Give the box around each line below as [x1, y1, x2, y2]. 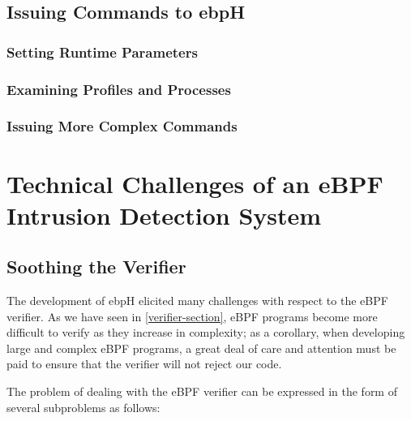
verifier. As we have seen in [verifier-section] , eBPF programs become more [6, 307, 378, 324]
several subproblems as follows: [6, 398, 161, 415]
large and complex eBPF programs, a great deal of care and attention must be [6, 339, 396, 356]
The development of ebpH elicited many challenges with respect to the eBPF [6, 292, 388, 309]
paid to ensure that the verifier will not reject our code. [6, 355, 282, 372]
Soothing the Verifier [6, 254, 186, 279]
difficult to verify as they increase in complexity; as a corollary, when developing [6, 324, 405, 341]
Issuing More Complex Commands [6, 116, 238, 136]
